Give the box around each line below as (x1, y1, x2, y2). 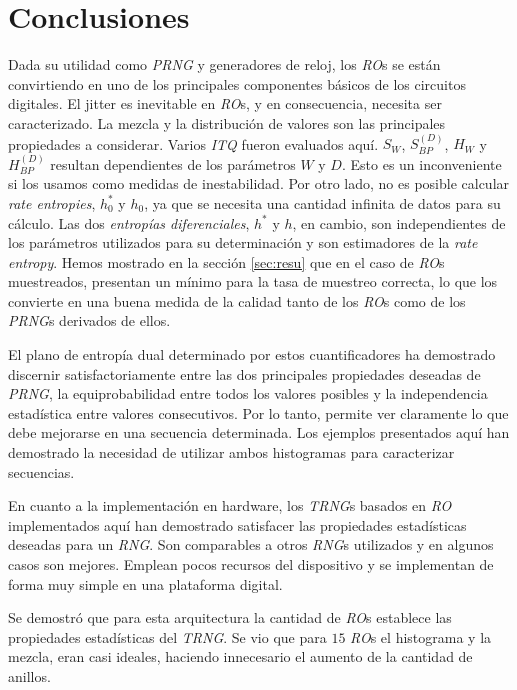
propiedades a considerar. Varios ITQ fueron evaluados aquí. (8, 133, 379, 154)
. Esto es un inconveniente (341, 153, 502, 174)
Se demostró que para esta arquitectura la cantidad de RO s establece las (8, 607, 452, 628)
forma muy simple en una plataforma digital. (8, 573, 283, 594)
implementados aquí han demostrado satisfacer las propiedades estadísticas (8, 514, 467, 535)
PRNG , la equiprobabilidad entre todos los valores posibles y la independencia (8, 383, 488, 404)
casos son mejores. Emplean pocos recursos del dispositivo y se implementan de (8, 554, 494, 574)
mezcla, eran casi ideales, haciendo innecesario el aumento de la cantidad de (8, 646, 473, 667)
